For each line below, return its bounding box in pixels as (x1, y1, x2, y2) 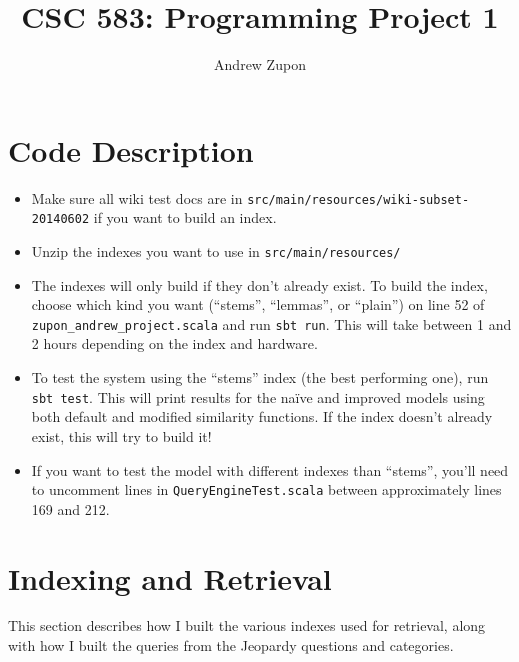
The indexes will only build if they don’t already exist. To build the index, (31, 274, 488, 295)
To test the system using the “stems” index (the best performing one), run (31, 367, 489, 388)
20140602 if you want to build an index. (31, 207, 277, 228)
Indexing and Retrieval (8, 557, 332, 598)
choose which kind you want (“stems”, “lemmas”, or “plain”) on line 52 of (31, 294, 485, 315)
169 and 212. (31, 498, 110, 519)
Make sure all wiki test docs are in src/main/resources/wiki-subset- (31, 187, 470, 208)
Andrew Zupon (214, 54, 306, 75)
